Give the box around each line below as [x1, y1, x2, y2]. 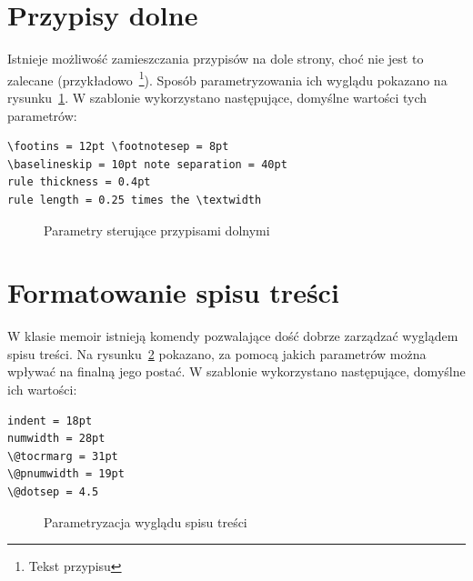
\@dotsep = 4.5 [7, 486, 99, 498]
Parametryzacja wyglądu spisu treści [44, 512, 247, 531]
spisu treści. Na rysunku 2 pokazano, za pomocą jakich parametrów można [7, 344, 427, 363]
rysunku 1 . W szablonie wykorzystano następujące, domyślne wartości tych [7, 87, 428, 106]
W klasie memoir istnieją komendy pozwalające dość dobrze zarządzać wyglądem [7, 326, 458, 346]
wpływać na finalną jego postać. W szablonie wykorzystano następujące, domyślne [7, 362, 466, 381]
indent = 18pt [7, 414, 93, 427]
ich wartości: [7, 380, 77, 399]
